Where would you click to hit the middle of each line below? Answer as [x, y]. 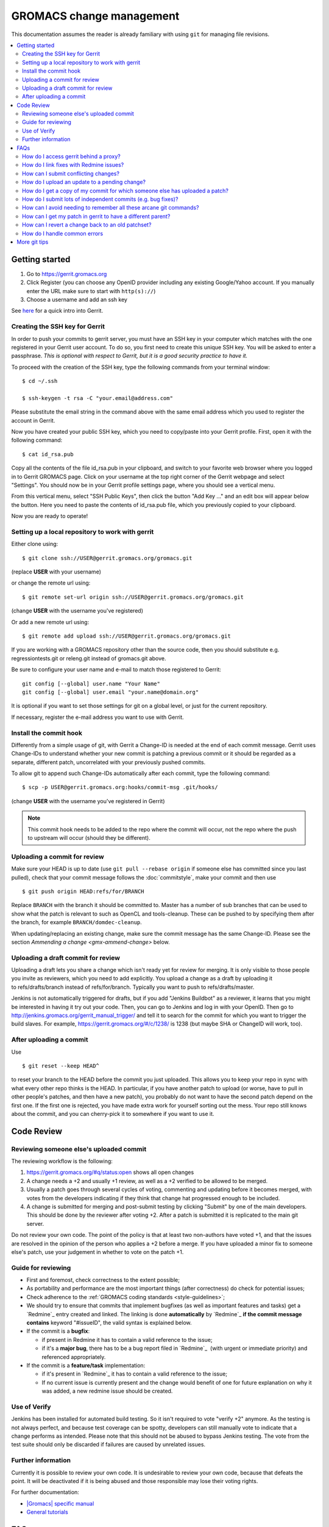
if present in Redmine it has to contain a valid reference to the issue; [127, 1339]
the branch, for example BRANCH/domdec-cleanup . [77, 922]
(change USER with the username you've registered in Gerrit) [88, 801]
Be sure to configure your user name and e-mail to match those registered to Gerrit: [116, 669]
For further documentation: [45, 1492]
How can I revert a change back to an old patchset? [87, 225]
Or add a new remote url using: [50, 622]
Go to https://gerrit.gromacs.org [67, 274]
